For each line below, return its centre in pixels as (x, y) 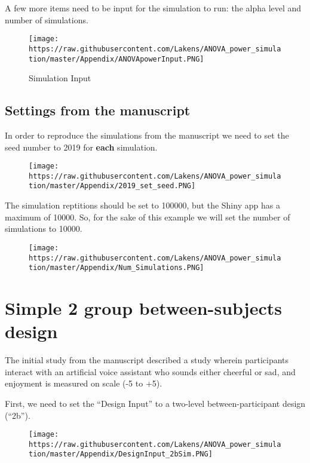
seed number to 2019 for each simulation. (81, 147)
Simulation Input (60, 78)
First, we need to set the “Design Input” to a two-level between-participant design (155, 403)
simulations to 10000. (44, 229)
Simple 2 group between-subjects (143, 308)
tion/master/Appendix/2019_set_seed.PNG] (112, 186)
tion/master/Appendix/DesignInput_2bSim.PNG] (121, 454)
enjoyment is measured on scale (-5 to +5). (84, 383)
